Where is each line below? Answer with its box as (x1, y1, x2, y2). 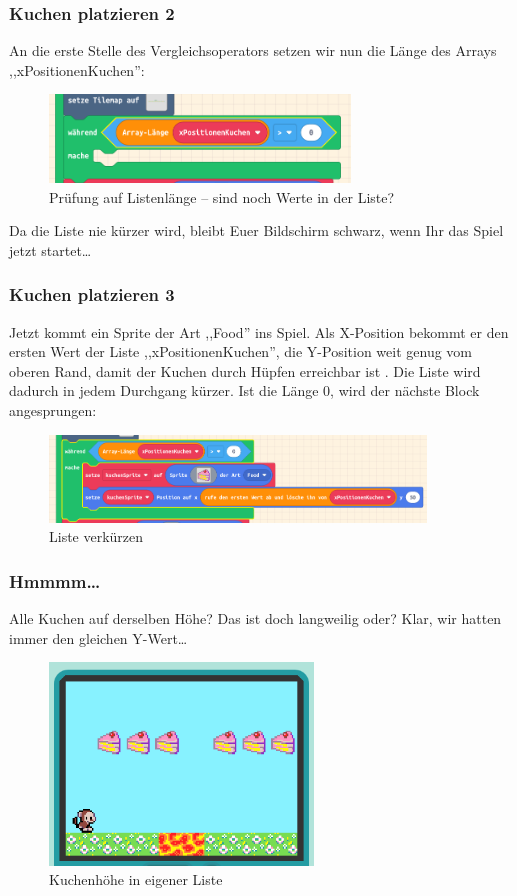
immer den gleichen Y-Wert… (9, 627, 188, 648)
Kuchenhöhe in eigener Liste (49, 869, 223, 890)
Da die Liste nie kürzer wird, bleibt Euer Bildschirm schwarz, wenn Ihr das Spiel (9, 220, 504, 241)
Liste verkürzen (49, 526, 144, 547)
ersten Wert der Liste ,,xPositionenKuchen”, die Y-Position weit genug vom (9, 341, 472, 362)
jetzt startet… (9, 239, 92, 260)
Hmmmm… (9, 568, 101, 593)
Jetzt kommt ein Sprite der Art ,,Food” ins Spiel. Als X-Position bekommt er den (9, 321, 509, 342)
